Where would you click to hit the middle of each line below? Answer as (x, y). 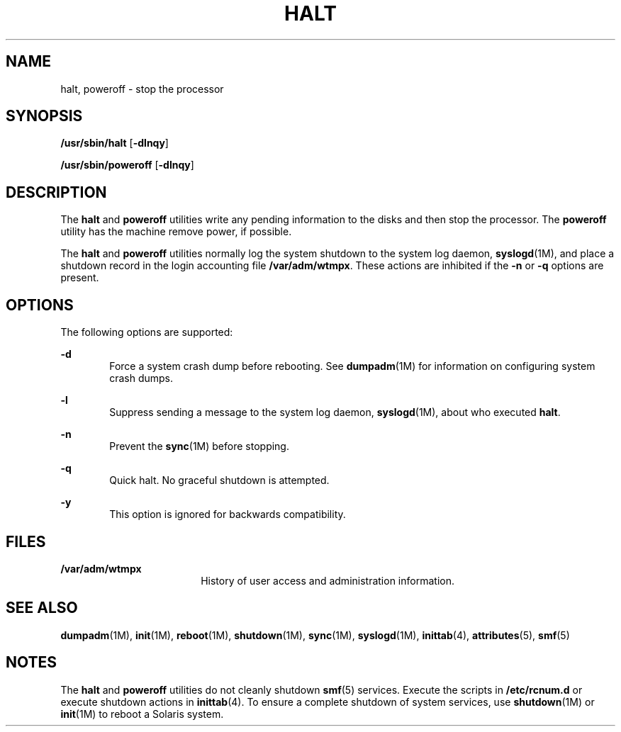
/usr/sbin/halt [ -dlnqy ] (114, 143)
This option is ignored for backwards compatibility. (228, 514)
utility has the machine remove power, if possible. (176, 232)
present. (80, 278)
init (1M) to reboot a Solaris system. (142, 714)
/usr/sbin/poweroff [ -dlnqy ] (127, 165)
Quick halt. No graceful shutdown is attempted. (219, 480)
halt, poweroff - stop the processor (142, 89)
